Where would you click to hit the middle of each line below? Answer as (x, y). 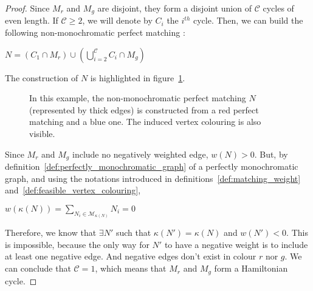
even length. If (32, 20)
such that (133, 232)
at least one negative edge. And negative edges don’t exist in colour (131, 256)
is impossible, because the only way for (77, 244)
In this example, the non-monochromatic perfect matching (138, 98)
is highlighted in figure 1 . (138, 77)
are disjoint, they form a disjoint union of (174, 8)
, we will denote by (117, 20)
